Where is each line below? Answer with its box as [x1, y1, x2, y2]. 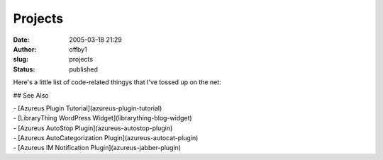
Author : [13, 45, 37, 53]
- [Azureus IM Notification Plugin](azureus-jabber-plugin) [13, 144, 181, 152]
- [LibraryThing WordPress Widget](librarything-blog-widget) [13, 114, 192, 122]
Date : [13, 35, 30, 44]
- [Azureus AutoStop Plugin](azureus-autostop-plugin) [13, 124, 173, 132]
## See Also [13, 91, 49, 99]
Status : [13, 64, 35, 74]
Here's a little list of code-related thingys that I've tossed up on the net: [13, 78, 221, 86]
